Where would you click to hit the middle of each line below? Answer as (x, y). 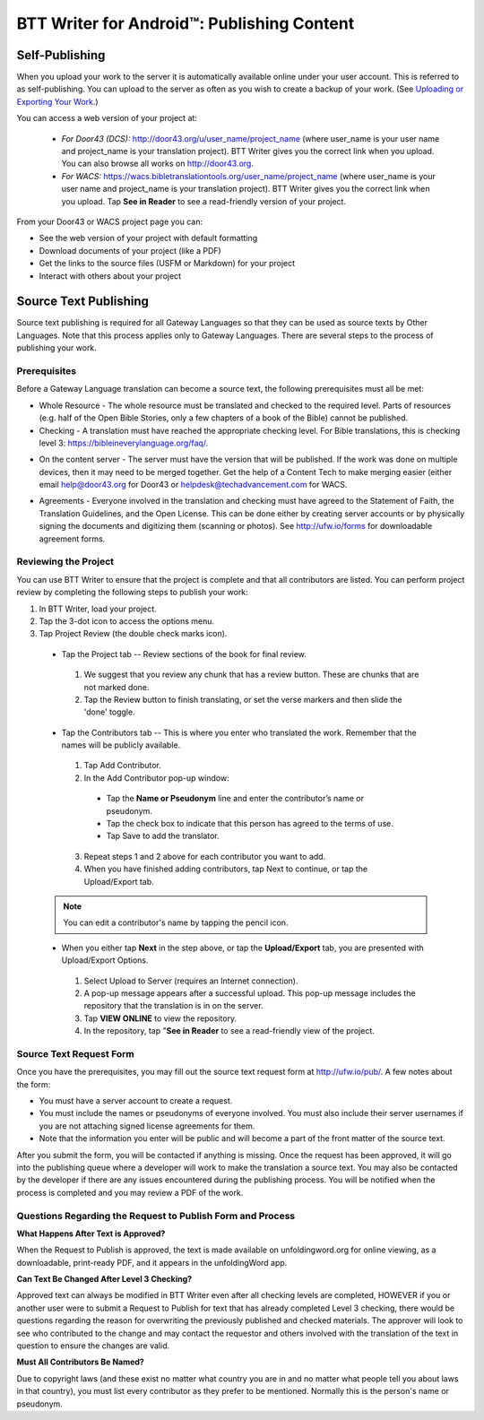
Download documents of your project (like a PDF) (130, 250)
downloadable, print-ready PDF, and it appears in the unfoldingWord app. (152, 1262)
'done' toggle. (109, 712)
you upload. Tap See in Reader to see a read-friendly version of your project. (204, 201)
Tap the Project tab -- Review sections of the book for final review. (184, 654)
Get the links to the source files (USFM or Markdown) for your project (167, 264)
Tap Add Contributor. (122, 766)
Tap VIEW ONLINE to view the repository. (160, 1018)
